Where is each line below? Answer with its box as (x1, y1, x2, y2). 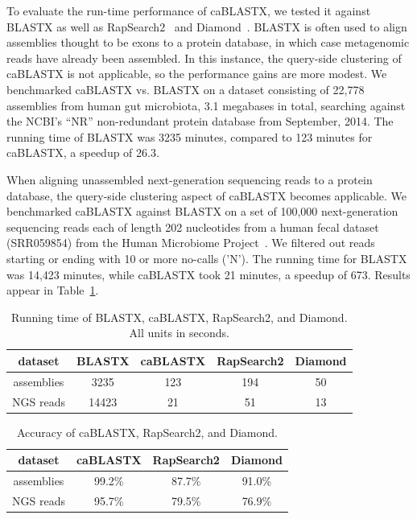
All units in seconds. (129, 324, 229, 341)
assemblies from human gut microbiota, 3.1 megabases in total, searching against (6, 97, 406, 113)
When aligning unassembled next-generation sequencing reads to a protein (6, 171, 373, 187)
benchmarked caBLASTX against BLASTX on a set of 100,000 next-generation (6, 203, 398, 220)
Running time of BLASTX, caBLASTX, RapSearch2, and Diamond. (10, 308, 348, 325)
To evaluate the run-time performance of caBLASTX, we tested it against (6, 2, 371, 19)
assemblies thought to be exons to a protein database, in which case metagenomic (6, 34, 410, 51)
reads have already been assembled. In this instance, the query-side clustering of (6, 49, 402, 66)
